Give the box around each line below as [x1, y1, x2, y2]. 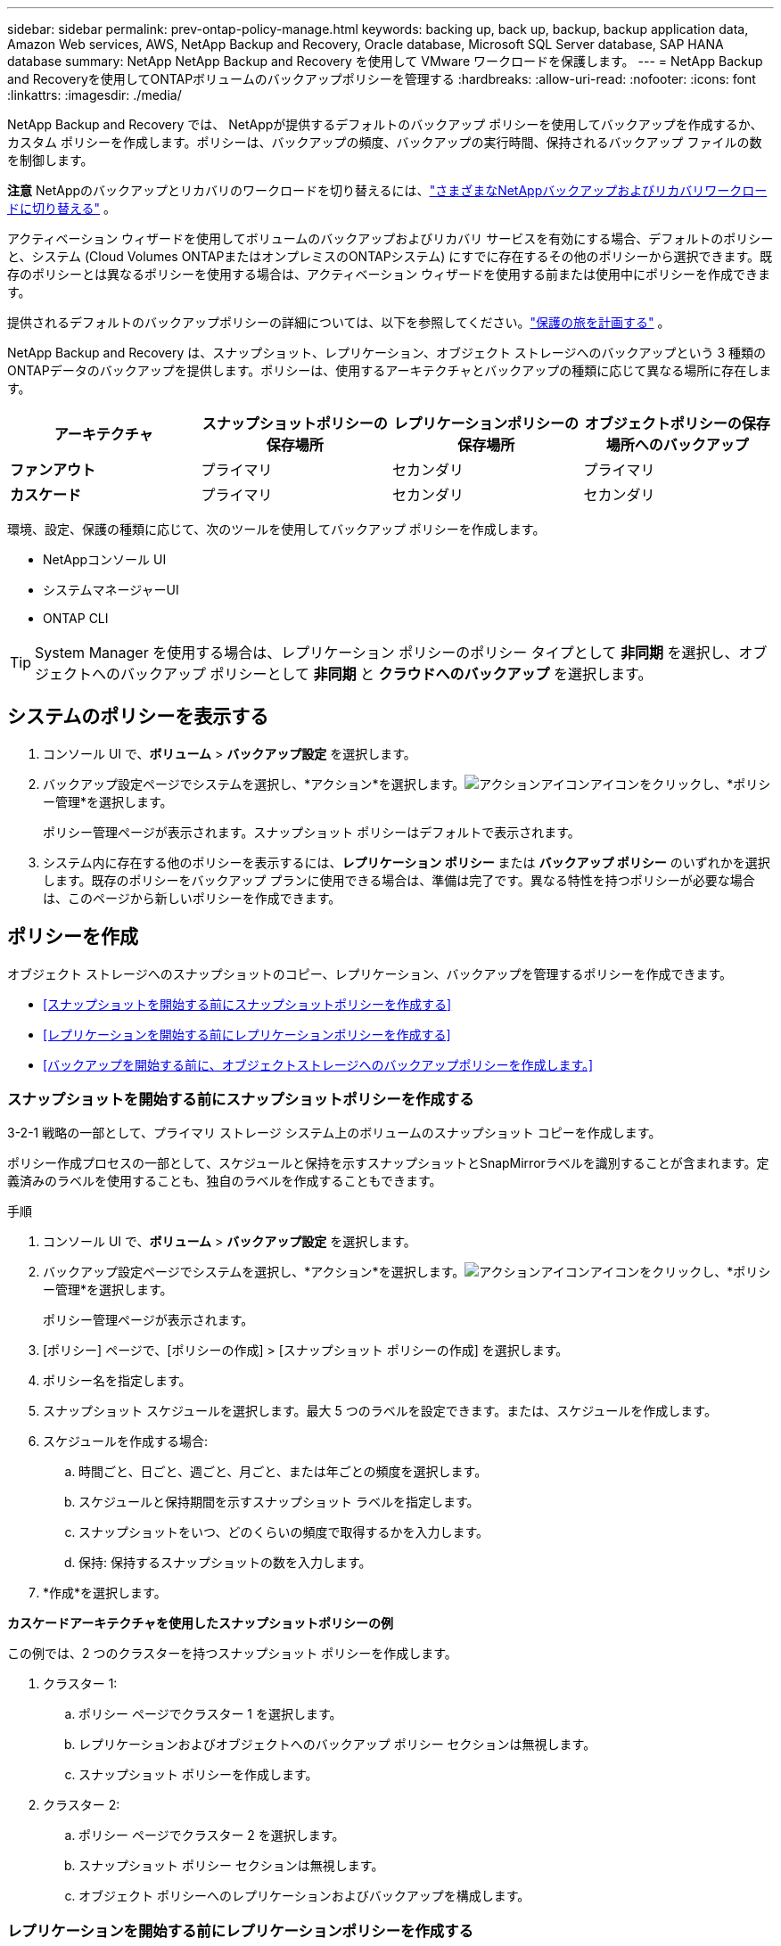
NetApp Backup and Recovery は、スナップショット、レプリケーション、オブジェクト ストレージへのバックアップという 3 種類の [7, 345, 767, 360]
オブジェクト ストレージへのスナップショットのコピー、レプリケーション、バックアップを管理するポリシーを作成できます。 [7, 965, 732, 981]
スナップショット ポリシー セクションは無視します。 [78, 1858, 384, 1874]
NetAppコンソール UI [43, 552, 167, 567]
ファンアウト [10, 461, 96, 479]
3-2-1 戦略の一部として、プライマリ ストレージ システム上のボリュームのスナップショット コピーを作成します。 [7, 1125, 662, 1141]
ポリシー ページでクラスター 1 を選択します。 [78, 1706, 342, 1722]
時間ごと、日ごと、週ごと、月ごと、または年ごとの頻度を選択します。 [78, 1464, 488, 1480]
